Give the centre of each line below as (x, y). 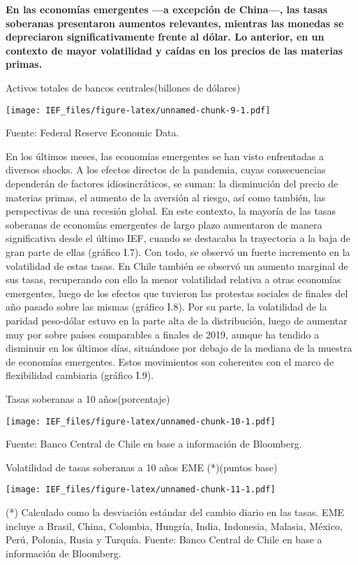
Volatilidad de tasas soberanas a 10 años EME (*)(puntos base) (142, 467)
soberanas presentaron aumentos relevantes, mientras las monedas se (175, 23)
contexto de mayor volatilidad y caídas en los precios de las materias (174, 50)
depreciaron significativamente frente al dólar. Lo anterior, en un (165, 37)
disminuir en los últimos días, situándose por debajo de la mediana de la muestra (179, 348)
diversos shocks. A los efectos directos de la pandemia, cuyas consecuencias (166, 170)
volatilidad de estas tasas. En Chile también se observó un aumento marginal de (177, 265)
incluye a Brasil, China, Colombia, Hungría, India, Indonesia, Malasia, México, (174, 525)
